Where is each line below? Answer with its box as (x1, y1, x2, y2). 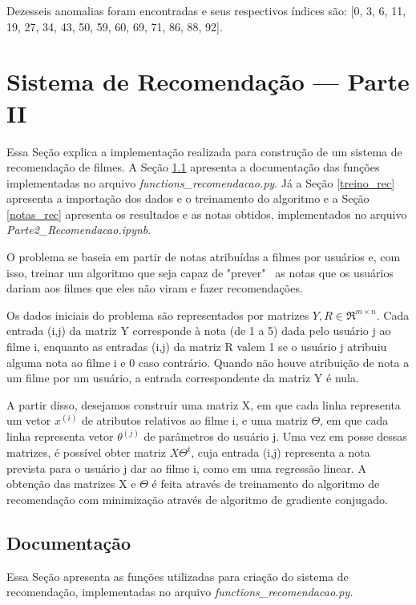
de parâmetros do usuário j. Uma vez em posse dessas (143, 428, 407, 445)
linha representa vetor (6, 428, 114, 445)
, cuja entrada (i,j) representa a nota (191, 444, 370, 461)
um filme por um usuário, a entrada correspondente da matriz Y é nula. (6, 369, 359, 386)
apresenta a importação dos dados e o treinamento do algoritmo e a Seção (6, 190, 370, 207)
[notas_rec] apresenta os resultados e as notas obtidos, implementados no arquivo (6, 205, 407, 222)
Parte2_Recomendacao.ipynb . (6, 221, 151, 238)
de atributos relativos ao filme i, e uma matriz (81, 412, 308, 429)
